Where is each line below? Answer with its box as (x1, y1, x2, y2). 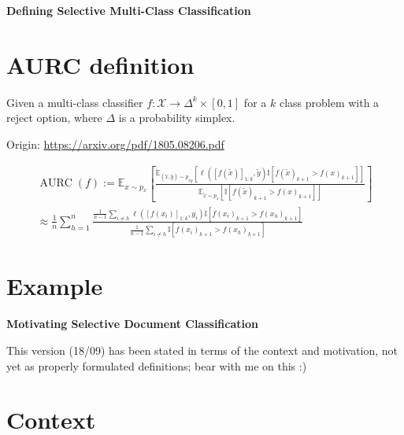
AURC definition (6, 48, 195, 80)
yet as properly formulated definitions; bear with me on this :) (6, 357, 307, 374)
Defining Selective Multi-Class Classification (6, 2, 251, 18)
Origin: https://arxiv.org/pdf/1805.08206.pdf (6, 135, 224, 152)
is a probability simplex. (118, 109, 235, 126)
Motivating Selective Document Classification (6, 315, 259, 332)
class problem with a (279, 94, 380, 110)
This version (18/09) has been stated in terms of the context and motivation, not (6, 341, 398, 358)
